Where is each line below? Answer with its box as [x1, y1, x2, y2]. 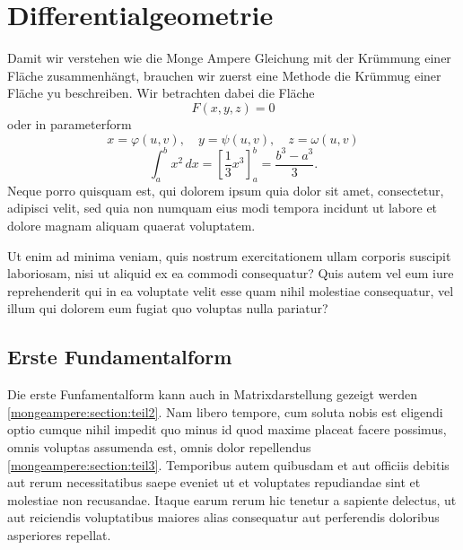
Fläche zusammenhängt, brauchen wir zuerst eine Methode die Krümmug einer [7, 65, 441, 84]
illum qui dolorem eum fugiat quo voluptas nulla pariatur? [7, 299, 328, 318]
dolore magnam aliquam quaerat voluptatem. [7, 215, 256, 234]
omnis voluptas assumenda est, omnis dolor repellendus [7, 437, 311, 456]
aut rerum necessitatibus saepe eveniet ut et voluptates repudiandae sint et [7, 473, 421, 492]
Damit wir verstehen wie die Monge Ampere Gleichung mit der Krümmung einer [7, 48, 451, 67]
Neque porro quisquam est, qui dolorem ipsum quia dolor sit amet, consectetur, [7, 180, 444, 199]
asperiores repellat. [7, 525, 111, 544]
